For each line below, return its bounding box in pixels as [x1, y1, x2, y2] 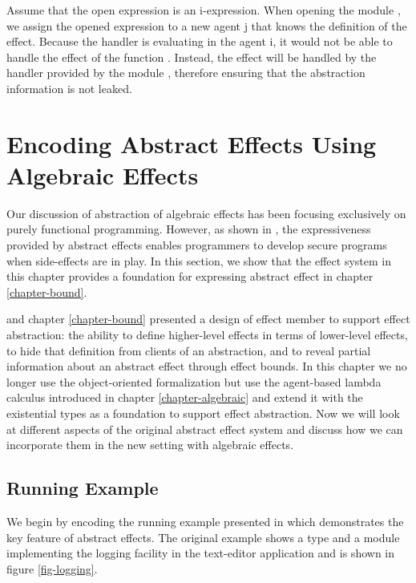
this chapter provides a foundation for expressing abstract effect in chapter [6, 268, 374, 285]
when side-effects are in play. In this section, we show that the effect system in [6, 252, 391, 269]
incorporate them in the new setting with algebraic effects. [6, 436, 294, 453]
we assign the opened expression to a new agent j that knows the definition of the [6, 17, 407, 34]
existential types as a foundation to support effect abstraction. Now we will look [6, 405, 400, 421]
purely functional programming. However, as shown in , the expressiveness [6, 221, 371, 237]
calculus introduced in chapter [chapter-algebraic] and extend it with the [6, 389, 363, 406]
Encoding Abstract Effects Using [6, 127, 377, 160]
